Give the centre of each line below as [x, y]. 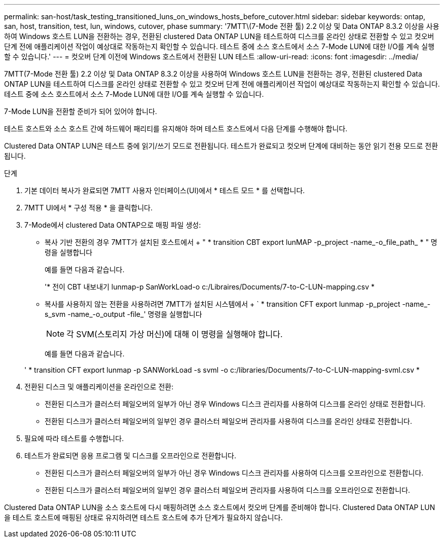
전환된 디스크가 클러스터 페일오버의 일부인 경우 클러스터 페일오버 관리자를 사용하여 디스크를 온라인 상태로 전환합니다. [228, 421]
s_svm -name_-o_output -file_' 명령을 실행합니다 [123, 314]
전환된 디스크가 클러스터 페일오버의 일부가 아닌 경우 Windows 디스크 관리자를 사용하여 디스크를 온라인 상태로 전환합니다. [235, 404]
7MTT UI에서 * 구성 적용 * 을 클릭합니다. [89, 208]
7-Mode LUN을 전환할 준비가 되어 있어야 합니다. [81, 111]
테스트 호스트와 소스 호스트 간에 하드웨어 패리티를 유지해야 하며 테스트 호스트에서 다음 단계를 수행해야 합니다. [176, 129]
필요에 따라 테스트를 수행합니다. [74, 438]
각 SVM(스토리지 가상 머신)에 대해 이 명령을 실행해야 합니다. [175, 334]
